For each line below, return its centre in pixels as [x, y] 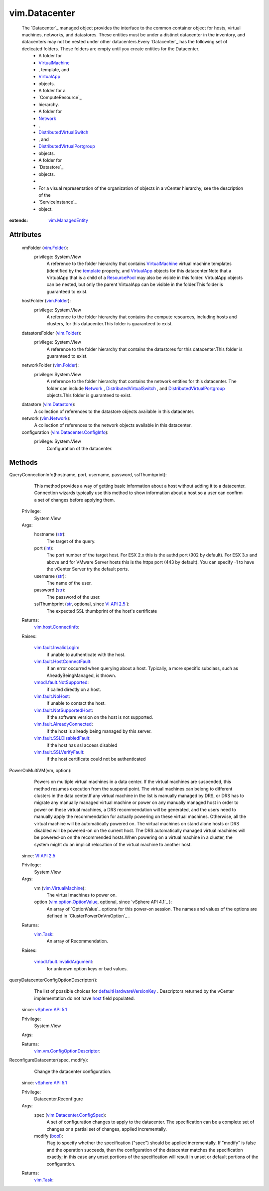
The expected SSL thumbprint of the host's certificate [102, 611]
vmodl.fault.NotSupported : [62, 682]
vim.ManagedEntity [68, 220]
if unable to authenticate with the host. [86, 655]
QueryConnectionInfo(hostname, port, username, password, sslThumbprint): [88, 474]
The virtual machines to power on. [82, 895]
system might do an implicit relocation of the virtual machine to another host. [113, 844]
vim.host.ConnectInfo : [57, 627]
